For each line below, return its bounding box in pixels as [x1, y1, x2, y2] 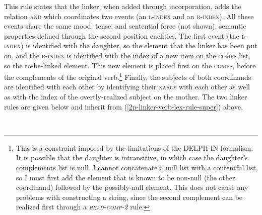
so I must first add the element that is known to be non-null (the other [16, 172, 235, 182]
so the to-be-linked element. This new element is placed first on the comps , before [4, 60, 256, 70]
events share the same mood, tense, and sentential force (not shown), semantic [4, 21, 246, 31]
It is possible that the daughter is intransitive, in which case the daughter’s [16, 152, 248, 163]
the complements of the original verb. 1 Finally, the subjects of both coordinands [4, 70, 251, 82]
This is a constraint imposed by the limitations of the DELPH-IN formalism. [16, 142, 253, 153]
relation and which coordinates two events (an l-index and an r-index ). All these [4, 11, 254, 21]
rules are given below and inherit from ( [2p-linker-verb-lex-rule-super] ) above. [4, 101, 243, 112]
